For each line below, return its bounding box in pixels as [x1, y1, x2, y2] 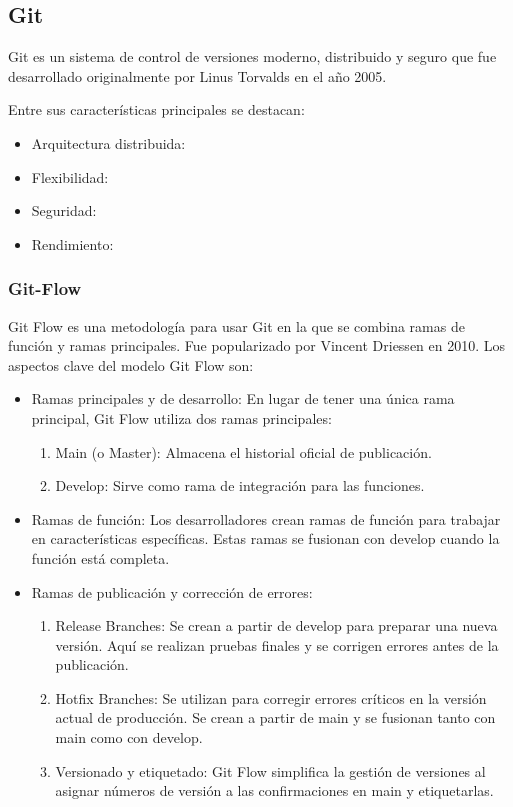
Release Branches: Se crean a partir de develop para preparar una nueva [55, 615, 498, 636]
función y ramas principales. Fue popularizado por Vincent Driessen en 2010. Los [8, 335, 506, 356]
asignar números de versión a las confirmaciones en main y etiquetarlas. [55, 780, 494, 801]
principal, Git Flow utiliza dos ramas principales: [31, 407, 332, 428]
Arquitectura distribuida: [31, 132, 186, 153]
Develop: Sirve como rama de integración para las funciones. [55, 475, 425, 496]
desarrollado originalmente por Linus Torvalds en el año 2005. [8, 65, 387, 86]
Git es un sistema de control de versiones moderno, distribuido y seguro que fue [8, 46, 497, 67]
